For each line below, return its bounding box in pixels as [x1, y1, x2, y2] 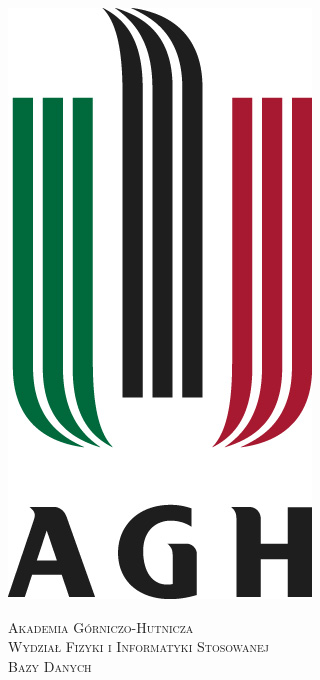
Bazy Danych [8, 655, 92, 676]
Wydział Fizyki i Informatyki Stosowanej [8, 636, 269, 657]
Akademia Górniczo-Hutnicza [8, 616, 194, 637]
